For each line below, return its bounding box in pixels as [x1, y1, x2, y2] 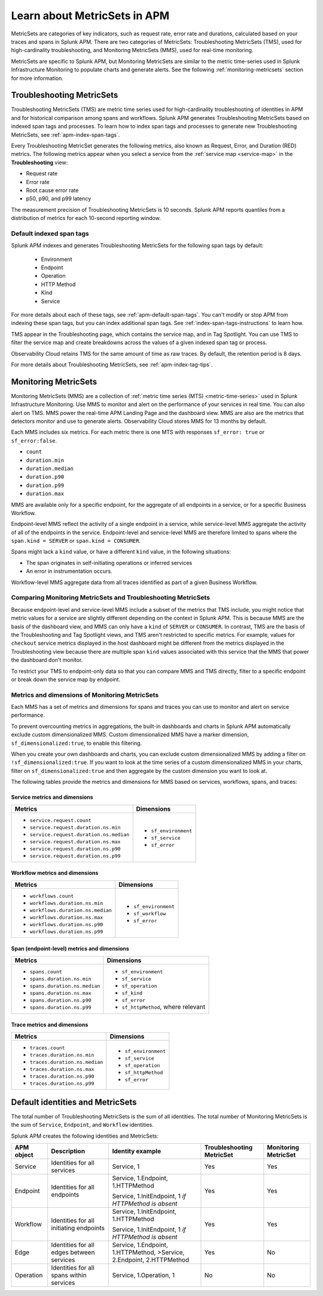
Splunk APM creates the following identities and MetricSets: [11, 1132, 159, 1139]
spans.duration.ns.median [29, 983, 100, 990]
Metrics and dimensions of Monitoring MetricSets [11, 690, 159, 699]
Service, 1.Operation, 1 [112, 1271, 175, 1280]
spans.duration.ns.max [29, 990, 92, 997]
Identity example [112, 1147, 161, 1156]
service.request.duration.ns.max [29, 838, 121, 845]
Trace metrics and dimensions [11, 1021, 89, 1029]
